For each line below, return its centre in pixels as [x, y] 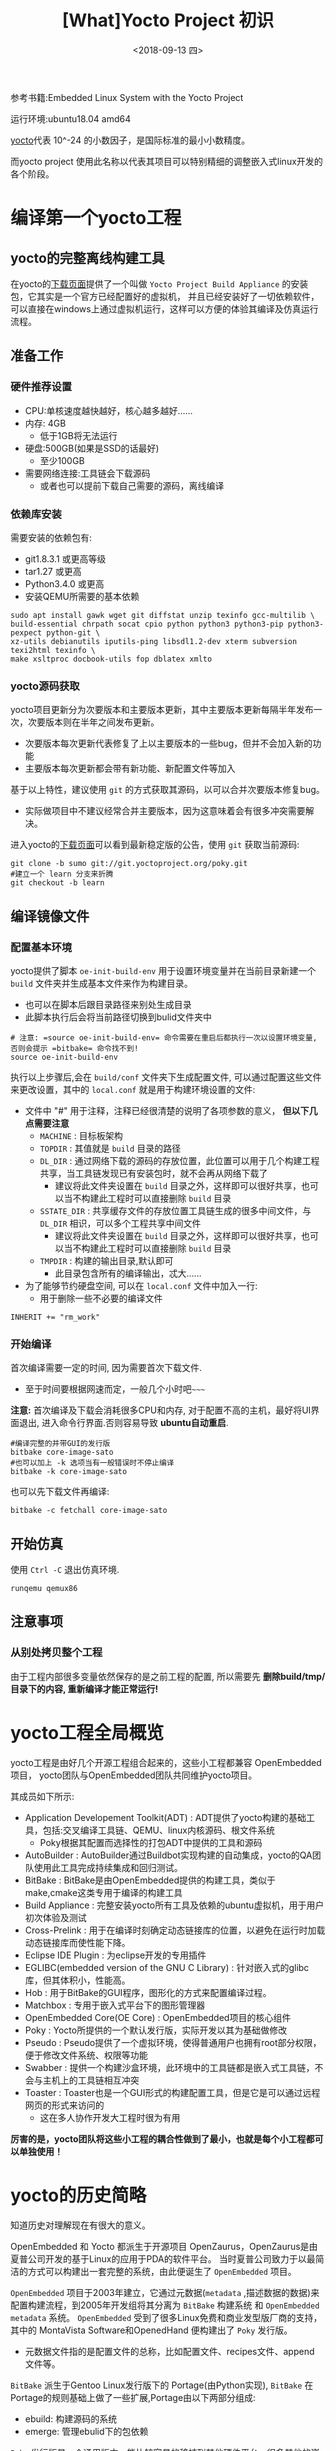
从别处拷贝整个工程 [56, 1653]
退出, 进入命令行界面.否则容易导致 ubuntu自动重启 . [123, 1423]
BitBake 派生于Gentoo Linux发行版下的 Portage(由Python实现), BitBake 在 [162, 2385]
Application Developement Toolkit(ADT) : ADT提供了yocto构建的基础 [165, 1817]
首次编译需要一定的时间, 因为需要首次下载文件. [106, 1368]
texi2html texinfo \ [53, 650]
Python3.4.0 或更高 [64, 583]
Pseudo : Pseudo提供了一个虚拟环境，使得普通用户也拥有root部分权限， [173, 2042]
